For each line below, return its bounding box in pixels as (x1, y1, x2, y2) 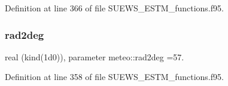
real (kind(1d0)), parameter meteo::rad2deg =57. (5, 50, 184, 63)
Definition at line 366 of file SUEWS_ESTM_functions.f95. (5, 2, 224, 14)
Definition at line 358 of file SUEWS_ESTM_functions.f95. (5, 70, 224, 83)
